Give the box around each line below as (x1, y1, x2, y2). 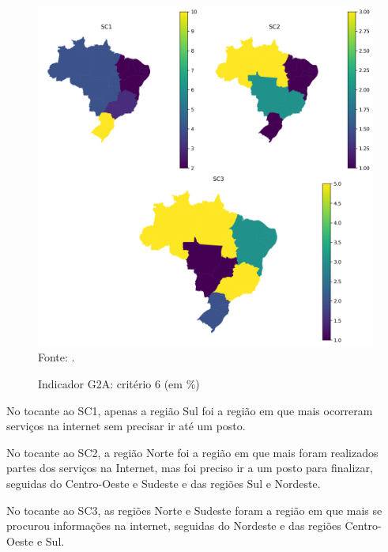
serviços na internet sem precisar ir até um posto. (6, 418, 246, 434)
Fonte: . (38, 349, 75, 365)
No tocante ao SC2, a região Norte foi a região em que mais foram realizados (6, 444, 379, 460)
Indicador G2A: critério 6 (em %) (38, 376, 200, 392)
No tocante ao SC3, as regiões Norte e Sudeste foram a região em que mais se (6, 501, 382, 518)
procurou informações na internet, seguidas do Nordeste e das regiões (6, 517, 341, 534)
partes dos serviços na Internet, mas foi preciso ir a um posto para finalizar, (6, 459, 373, 476)
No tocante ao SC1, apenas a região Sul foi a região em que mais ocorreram (6, 402, 373, 418)
